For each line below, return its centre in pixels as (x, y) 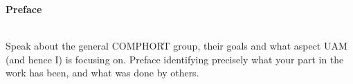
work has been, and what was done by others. (102, 73)
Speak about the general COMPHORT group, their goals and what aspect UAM (176, 46)
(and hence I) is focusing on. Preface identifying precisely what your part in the (175, 59)
